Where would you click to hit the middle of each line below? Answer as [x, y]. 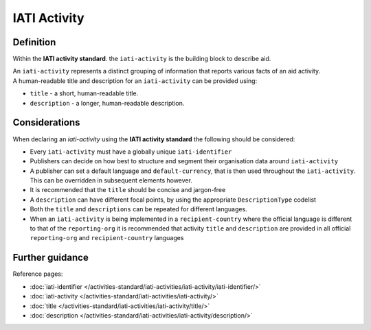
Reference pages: [38, 274]
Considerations [46, 122]
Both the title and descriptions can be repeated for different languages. [138, 209]
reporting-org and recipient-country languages [107, 238]
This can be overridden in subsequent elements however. [111, 180]
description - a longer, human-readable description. [107, 103]
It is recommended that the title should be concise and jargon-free [128, 190]
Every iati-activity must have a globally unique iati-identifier [131, 152]
